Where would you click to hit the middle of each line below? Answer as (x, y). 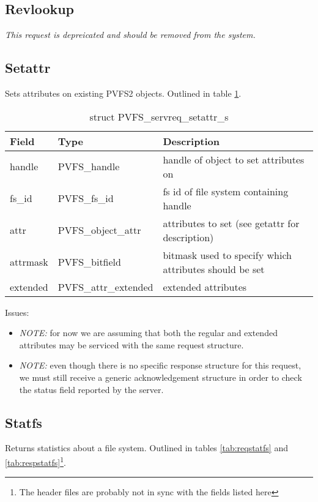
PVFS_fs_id (86, 198)
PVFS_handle (89, 167)
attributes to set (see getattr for (231, 223)
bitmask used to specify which (227, 255)
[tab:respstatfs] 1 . (35, 461)
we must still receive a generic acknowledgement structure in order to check (161, 377)
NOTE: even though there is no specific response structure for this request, (160, 365)
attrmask (29, 262)
